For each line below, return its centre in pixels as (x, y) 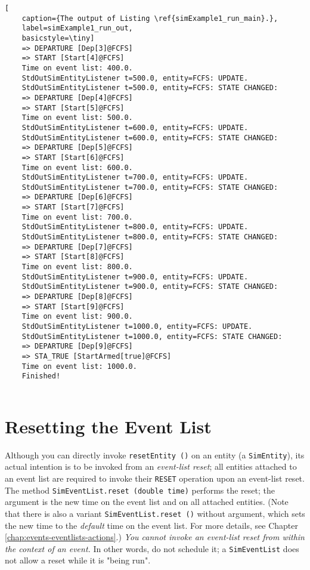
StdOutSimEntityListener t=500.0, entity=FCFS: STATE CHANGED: (150, 88)
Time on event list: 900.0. (77, 317)
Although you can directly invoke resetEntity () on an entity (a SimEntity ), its (155, 455)
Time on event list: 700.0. (77, 217)
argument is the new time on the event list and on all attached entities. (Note (147, 502)
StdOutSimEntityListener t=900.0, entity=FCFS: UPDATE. (135, 277)
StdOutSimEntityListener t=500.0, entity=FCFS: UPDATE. (135, 78)
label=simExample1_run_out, (77, 28)
